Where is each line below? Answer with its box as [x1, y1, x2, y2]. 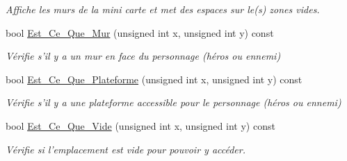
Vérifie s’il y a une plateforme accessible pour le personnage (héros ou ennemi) [6, 95, 341, 110]
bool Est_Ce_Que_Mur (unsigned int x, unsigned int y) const [6, 25, 274, 40]
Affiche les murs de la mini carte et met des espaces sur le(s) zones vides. [6, 2, 320, 16]
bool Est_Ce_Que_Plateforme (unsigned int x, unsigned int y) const [6, 71, 302, 86]
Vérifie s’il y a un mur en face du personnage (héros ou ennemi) [6, 49, 281, 63]
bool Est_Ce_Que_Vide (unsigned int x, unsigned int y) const [6, 118, 275, 133]
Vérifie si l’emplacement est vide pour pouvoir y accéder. [6, 142, 246, 156]
